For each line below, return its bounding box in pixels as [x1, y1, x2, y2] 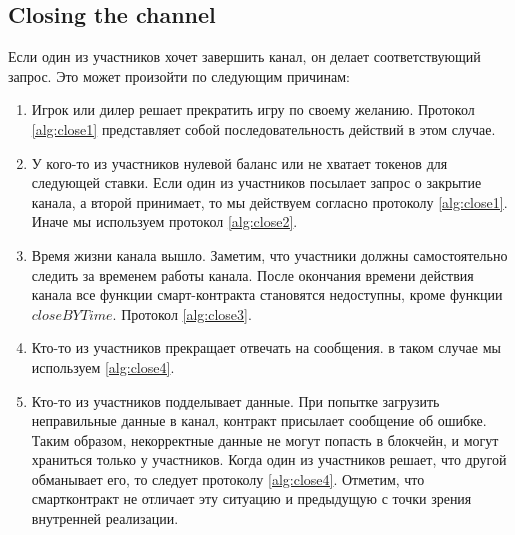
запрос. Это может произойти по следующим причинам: [8, 65, 350, 86]
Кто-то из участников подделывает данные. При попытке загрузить [31, 390, 440, 411]
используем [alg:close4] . [31, 356, 175, 377]
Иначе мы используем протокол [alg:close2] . [31, 211, 298, 232]
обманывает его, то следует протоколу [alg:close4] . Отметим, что [31, 468, 425, 489]
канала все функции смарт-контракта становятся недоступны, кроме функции [31, 284, 503, 305]
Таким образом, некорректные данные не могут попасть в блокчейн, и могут [31, 429, 499, 450]
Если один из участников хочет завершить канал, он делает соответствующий [8, 46, 481, 67]
